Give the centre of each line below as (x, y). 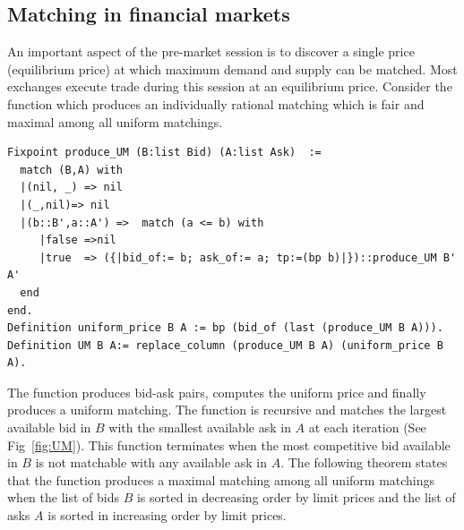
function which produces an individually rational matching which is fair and (216, 103)
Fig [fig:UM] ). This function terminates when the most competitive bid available (229, 445)
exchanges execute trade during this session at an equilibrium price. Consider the (230, 86)
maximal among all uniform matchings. (115, 121)
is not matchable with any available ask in (151, 462)
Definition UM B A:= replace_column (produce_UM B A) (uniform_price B (225, 345)
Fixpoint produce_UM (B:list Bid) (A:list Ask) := (164, 153)
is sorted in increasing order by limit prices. (167, 515)
